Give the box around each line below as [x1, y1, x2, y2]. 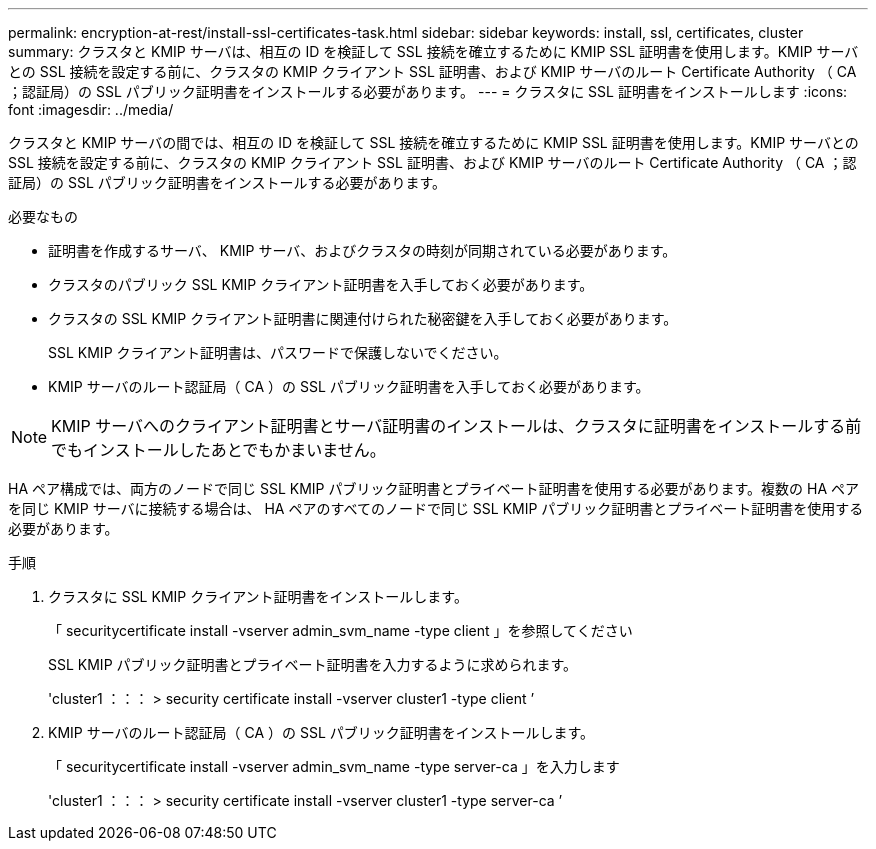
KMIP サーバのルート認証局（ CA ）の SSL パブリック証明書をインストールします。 [48, 724, 595, 741]
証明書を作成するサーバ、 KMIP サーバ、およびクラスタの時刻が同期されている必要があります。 [48, 242, 677, 259]
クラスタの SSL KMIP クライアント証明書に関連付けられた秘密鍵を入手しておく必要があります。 [48, 310, 678, 327]
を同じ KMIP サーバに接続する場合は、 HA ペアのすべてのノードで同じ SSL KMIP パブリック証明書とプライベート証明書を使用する [8, 500, 864, 517]
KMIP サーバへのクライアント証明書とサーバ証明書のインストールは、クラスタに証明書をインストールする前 [51, 416, 862, 436]
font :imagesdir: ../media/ [8, 101, 174, 118]
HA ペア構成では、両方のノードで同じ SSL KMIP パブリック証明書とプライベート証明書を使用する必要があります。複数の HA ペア [8, 480, 859, 497]
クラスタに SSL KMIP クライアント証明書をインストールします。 [48, 588, 468, 605]
